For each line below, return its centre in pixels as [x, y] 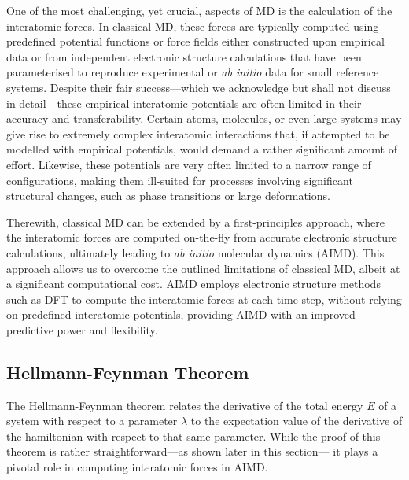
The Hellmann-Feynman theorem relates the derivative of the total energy [185, 405]
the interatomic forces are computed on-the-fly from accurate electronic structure [202, 237]
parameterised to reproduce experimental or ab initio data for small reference [193, 72]
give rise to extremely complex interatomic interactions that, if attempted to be [198, 133]
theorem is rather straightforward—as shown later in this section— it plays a [192, 451]
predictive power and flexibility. [82, 329]
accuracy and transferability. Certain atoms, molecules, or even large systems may [204, 118]
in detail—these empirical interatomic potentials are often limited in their [184, 103]
